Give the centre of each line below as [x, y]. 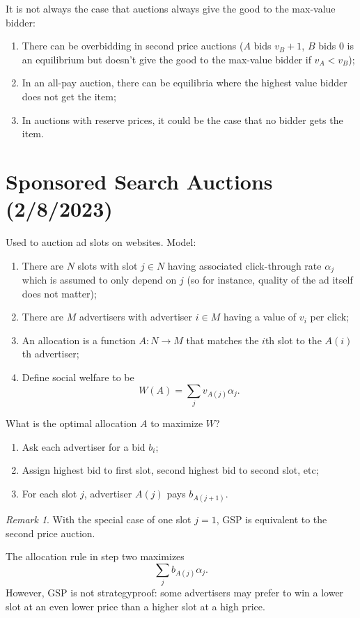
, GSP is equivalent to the [272, 519]
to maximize [177, 423]
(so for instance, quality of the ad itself [270, 280]
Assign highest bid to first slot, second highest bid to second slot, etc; [170, 470]
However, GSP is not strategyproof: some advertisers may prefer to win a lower [175, 593]
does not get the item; [69, 96]
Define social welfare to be [78, 377]
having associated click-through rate [244, 265]
